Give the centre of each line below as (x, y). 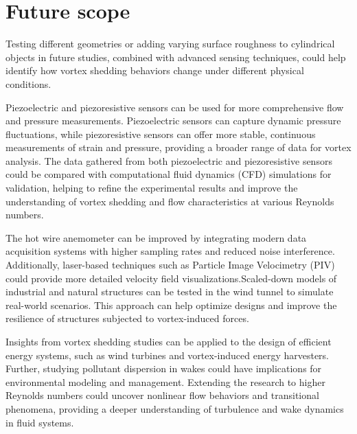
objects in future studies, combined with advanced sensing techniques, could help (176, 57)
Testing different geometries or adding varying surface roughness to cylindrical (170, 44)
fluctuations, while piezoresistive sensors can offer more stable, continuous (161, 134)
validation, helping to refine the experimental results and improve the (152, 188)
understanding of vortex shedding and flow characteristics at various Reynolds (170, 201)
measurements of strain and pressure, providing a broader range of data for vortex (178, 147)
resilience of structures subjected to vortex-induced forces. (127, 318)
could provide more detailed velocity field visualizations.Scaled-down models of (171, 278)
